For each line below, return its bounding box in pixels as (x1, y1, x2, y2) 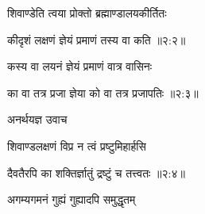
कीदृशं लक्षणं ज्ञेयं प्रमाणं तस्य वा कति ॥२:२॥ (7, 31, 186, 48)
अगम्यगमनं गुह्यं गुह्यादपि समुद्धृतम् (7, 191, 136, 208)
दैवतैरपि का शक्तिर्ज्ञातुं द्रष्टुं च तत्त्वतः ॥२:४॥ (7, 164, 185, 181)
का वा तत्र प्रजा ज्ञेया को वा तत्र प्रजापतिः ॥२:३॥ (7, 84, 199, 101)
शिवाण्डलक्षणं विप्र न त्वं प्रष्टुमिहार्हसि (7, 137, 146, 154)
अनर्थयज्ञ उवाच (7, 111, 68, 128)
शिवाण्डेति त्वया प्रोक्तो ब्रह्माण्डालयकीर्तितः (7, 5, 167, 21)
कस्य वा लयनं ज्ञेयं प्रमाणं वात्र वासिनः (7, 58, 153, 75)
